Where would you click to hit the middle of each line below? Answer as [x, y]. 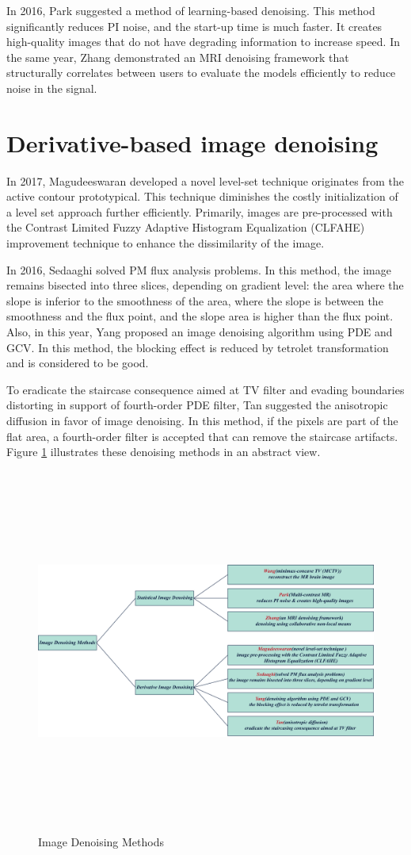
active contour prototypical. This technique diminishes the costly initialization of [202, 196]
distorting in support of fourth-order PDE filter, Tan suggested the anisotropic [197, 405]
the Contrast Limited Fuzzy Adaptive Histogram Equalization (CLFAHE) [186, 227]
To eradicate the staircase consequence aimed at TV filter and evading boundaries [205, 389]
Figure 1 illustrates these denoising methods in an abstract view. [164, 452]
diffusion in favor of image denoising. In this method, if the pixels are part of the [202, 420]
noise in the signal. [52, 88]
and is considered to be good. [78, 363]
